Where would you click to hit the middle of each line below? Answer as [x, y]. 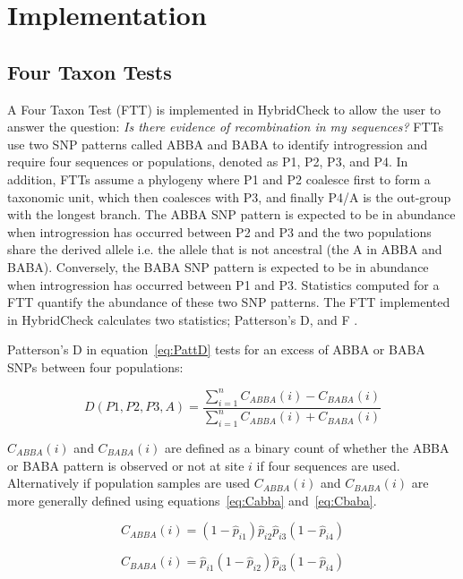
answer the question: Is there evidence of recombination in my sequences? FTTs [225, 127]
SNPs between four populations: [95, 366]
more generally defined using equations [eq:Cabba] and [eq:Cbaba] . [192, 500]
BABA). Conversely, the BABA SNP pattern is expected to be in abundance [218, 266]
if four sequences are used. [328, 465]
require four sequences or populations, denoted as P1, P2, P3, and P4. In [208, 162]
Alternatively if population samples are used [129, 483]
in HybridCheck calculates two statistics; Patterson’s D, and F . [183, 319]
